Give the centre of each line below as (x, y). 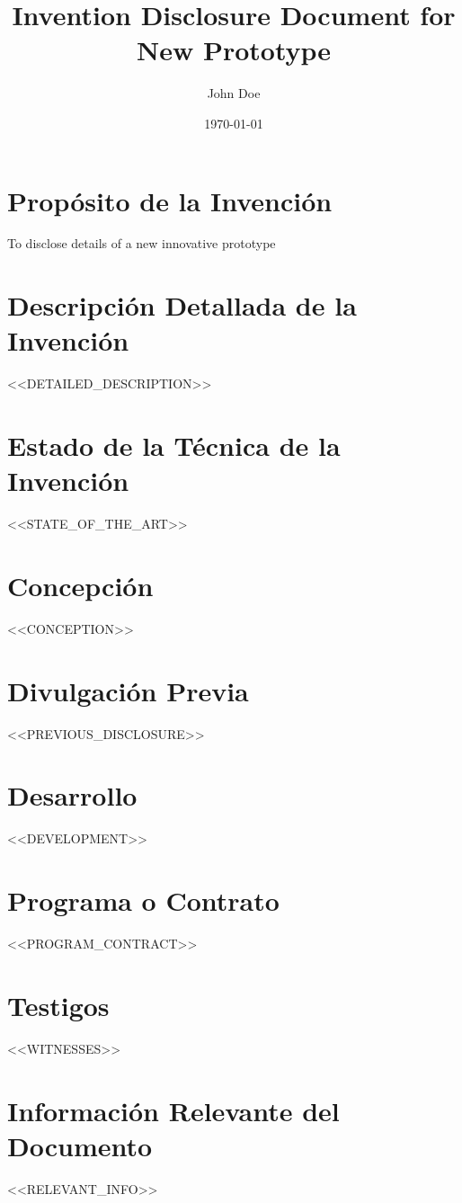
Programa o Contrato (143, 900)
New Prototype (234, 50)
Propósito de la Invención (170, 200)
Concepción (80, 586)
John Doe (234, 93)
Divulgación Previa (128, 690)
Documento (80, 1145)
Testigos (58, 1005)
